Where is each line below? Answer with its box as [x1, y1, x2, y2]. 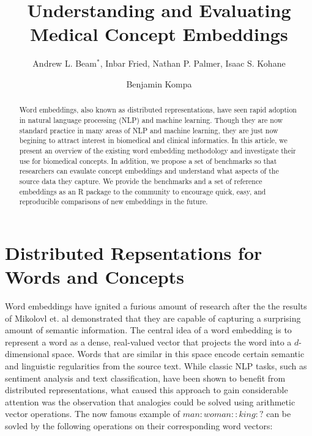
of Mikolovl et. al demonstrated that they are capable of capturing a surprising [5, 311, 301, 324]
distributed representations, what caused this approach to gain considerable [5, 383, 288, 396]
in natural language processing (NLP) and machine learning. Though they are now [19, 114, 283, 125]
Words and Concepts [5, 264, 184, 289]
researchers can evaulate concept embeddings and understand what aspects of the [19, 166, 279, 176]
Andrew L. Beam [32, 57, 97, 70]
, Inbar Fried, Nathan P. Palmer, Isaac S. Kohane [100, 57, 286, 70]
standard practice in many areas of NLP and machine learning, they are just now [19, 125, 278, 135]
